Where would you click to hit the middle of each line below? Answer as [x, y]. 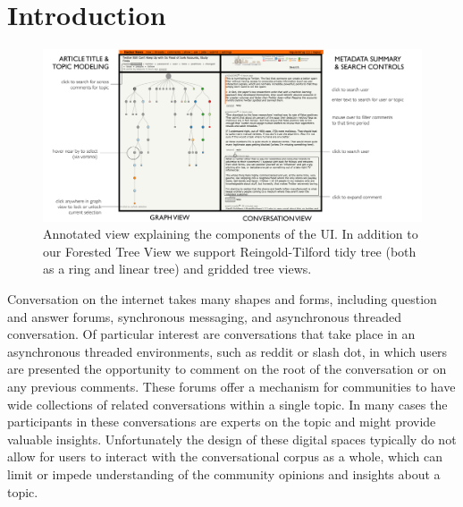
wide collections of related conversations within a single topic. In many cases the [227, 404]
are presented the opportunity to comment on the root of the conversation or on [227, 369]
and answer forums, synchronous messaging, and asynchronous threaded [205, 316]
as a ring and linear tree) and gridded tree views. [177, 269]
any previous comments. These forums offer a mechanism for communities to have [231, 386]
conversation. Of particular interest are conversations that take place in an [211, 334]
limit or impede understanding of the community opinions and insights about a [224, 473]
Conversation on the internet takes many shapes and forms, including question [222, 299]
